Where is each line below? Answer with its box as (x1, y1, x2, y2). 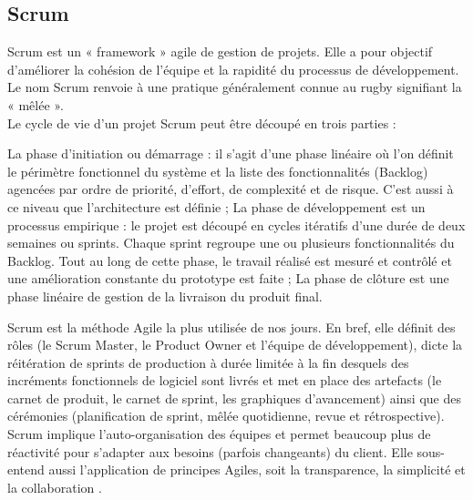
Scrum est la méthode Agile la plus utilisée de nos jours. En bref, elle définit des (7, 317, 456, 336)
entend (7, 460, 45, 479)
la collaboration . (7, 477, 102, 496)
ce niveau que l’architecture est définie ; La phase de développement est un (7, 197, 426, 216)
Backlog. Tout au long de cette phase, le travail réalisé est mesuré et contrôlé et (7, 250, 452, 270)
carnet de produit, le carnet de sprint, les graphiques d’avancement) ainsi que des (7, 388, 461, 407)
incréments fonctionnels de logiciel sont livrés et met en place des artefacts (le (7, 371, 442, 390)
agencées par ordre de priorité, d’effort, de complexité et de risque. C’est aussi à (7, 179, 454, 199)
